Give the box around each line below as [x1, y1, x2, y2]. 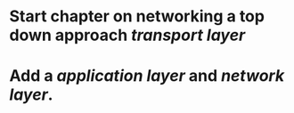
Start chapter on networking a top [9, 6, 265, 27]
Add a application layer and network [9, 66, 285, 86]
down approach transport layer [9, 25, 246, 45]
